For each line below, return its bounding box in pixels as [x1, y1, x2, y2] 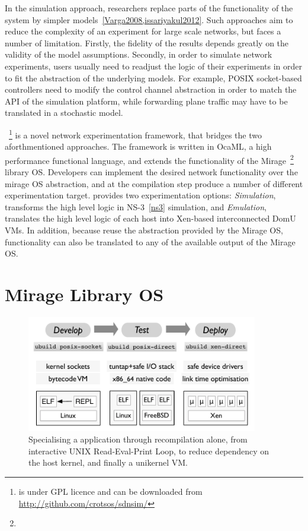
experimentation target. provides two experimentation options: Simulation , [5, 189, 276, 201]
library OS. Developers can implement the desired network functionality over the [5, 166, 298, 178]
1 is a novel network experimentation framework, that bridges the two [9, 127, 262, 141]
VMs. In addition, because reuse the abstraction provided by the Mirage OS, [5, 224, 283, 236]
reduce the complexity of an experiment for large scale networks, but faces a [5, 25, 281, 37]
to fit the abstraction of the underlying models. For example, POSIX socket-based [5, 71, 302, 84]
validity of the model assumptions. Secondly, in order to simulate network [5, 48, 272, 61]
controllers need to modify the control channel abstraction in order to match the [5, 83, 297, 96]
